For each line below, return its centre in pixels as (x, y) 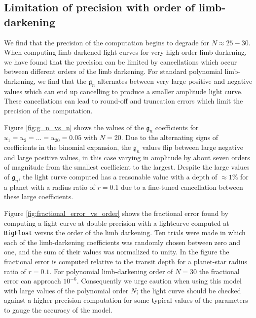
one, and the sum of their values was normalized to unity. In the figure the (117, 252)
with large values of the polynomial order (66, 290)
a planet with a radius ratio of (50, 187)
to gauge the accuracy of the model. (58, 309)
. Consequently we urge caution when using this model (159, 281)
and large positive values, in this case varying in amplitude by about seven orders (127, 157)
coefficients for (177, 127)
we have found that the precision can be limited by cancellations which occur (121, 61)
